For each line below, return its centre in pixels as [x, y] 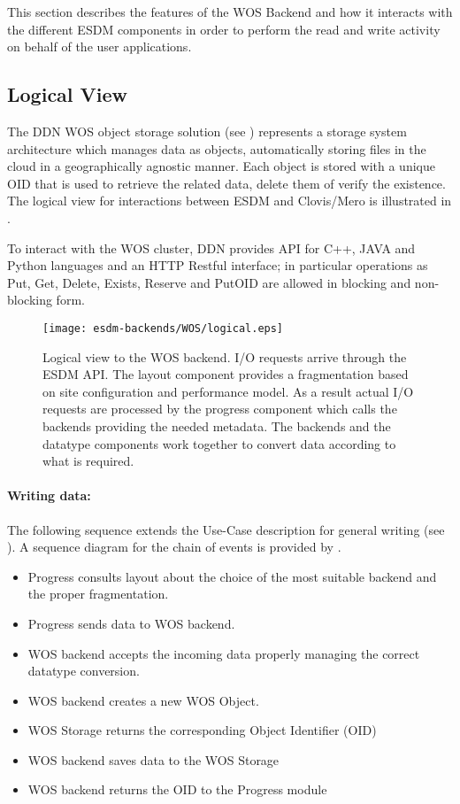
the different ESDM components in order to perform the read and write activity [224, 29]
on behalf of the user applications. [100, 46]
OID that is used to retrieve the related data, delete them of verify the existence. [226, 183]
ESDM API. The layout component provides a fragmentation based [226, 374]
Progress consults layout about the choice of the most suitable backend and [232, 576]
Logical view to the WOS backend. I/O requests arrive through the [225, 356]
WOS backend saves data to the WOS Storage [153, 759]
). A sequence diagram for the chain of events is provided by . [174, 547]
